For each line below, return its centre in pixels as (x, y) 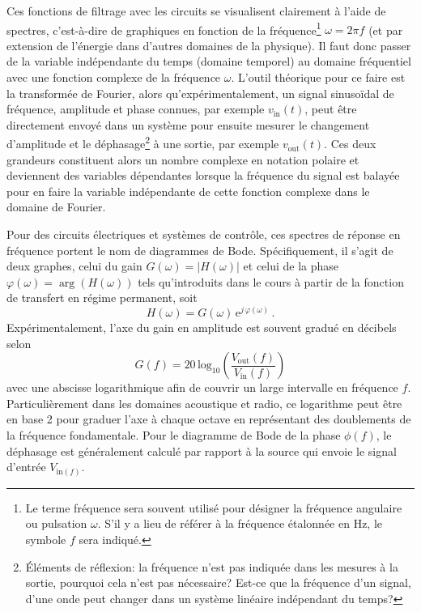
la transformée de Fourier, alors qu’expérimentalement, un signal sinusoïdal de (200, 93)
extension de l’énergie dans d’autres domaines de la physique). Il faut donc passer (209, 45)
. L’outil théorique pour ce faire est (318, 77)
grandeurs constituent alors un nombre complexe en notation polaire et (183, 159)
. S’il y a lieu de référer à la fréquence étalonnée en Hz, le (240, 523)
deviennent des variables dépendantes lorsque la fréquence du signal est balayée (203, 175)
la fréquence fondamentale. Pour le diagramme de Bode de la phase (174, 435)
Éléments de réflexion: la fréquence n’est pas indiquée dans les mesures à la (212, 566)
